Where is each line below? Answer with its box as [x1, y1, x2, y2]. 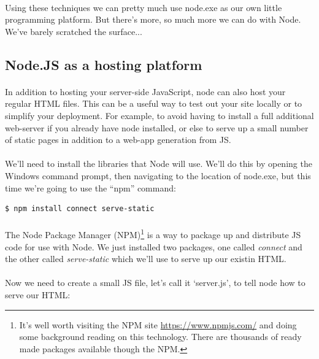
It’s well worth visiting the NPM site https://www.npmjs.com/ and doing [19, 318, 297, 331]
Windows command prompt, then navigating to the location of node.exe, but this [5, 169, 311, 182]
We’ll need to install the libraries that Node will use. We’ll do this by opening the [5, 157, 312, 170]
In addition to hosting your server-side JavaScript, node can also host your [5, 85, 286, 98]
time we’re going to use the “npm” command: [5, 181, 176, 194]
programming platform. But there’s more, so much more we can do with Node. [5, 13, 301, 26]
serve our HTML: [5, 288, 71, 301]
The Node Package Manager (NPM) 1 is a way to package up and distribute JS [5, 226, 301, 241]
